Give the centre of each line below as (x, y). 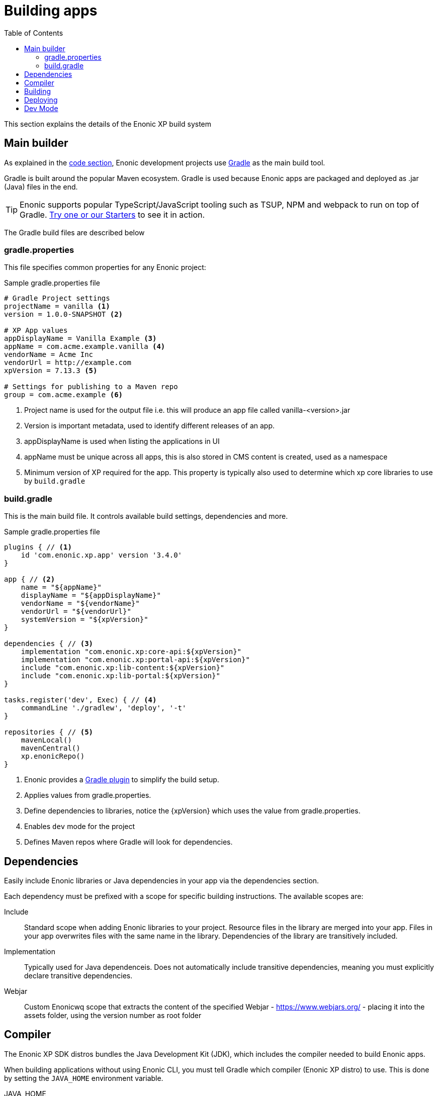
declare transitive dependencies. (78, 975)
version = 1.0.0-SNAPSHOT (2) (64, 314)
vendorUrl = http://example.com (68, 363)
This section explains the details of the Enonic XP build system (108, 124)
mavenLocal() (46, 740)
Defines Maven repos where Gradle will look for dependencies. (128, 842)
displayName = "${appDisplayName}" (91, 596)
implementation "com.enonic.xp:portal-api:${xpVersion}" (135, 660)
